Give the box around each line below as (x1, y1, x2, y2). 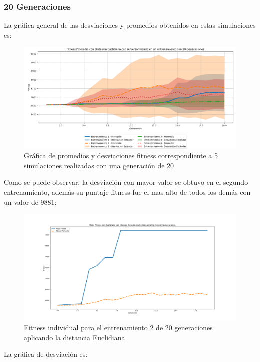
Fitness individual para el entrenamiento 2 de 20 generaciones (24, 322, 213, 333)
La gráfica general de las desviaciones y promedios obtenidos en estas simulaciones (4, 20, 256, 30)
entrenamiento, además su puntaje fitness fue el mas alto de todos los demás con (4, 187, 251, 197)
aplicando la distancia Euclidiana (24, 332, 125, 342)
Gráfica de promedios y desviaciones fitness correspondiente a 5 (24, 150, 218, 161)
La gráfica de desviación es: (4, 349, 88, 359)
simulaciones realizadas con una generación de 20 (24, 160, 174, 170)
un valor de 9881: (4, 196, 57, 207)
